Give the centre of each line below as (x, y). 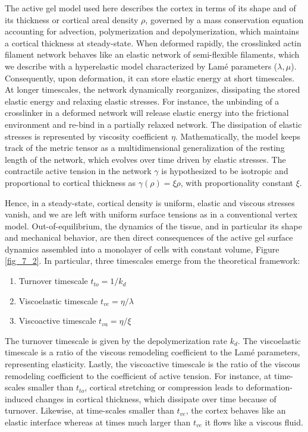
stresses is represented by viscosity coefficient (87, 136)
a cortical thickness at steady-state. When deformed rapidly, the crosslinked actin (153, 42)
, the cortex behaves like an (236, 410)
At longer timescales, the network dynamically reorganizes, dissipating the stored (153, 89)
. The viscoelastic (269, 340)
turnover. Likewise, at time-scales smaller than (89, 410)
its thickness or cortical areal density (72, 19)
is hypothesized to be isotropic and (225, 171)
